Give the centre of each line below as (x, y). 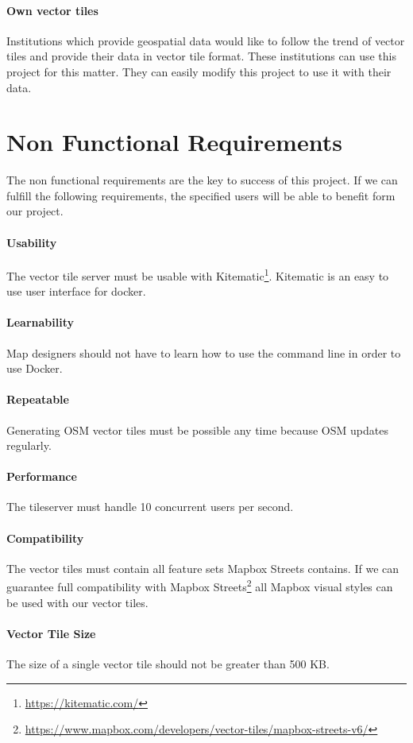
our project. (35, 211)
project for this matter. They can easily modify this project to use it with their (199, 71)
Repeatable (38, 399)
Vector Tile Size (51, 633)
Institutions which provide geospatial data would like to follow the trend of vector (206, 40)
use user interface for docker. (76, 291)
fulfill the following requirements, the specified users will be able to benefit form (201, 195)
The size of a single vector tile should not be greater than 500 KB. (168, 664)
